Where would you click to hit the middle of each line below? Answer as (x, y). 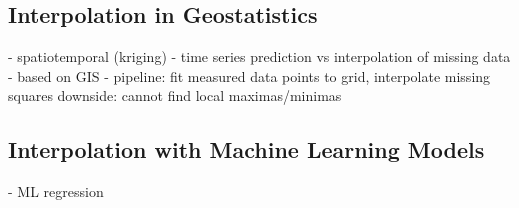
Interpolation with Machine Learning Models (246, 149)
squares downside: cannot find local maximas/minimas (175, 95)
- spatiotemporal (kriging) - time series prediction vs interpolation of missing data (259, 56)
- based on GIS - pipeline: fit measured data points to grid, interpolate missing (249, 75)
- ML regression (56, 191)
